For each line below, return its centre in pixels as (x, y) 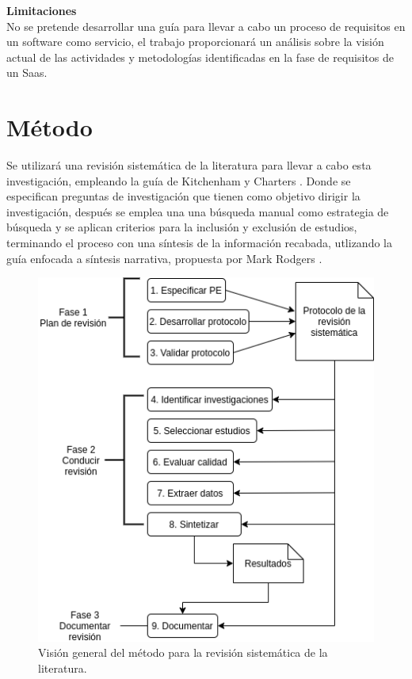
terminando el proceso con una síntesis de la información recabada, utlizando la (199, 243)
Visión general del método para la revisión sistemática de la (183, 652)
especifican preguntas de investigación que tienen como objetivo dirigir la (183, 196)
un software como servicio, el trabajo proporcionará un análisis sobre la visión (195, 42)
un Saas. (27, 72)
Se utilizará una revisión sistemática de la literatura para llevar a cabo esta (189, 165)
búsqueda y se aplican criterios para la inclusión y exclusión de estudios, (182, 227)
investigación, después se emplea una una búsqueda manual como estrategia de (198, 211)
